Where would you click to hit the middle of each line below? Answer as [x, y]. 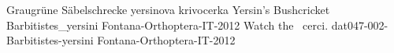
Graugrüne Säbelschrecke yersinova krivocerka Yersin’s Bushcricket [168, 9]
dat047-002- [360, 25]
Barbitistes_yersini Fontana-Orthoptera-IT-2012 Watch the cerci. [167, 25]
